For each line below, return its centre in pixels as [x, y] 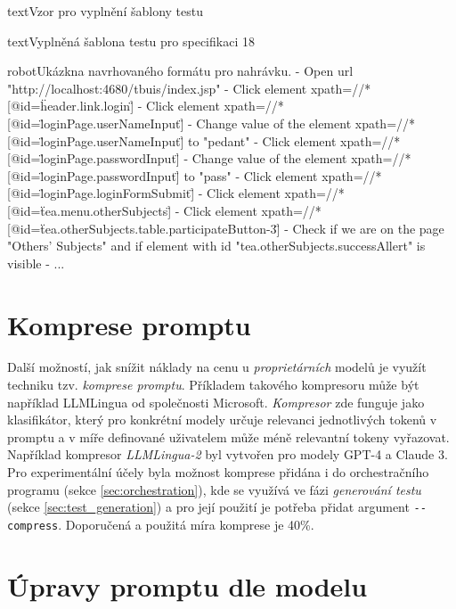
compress [33, 526]
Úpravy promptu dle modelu [187, 585]
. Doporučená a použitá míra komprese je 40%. [186, 524]
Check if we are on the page [368, 228]
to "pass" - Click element [251, 175]
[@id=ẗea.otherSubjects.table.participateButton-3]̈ [144, 228]
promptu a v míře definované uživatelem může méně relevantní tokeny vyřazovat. [228, 436]
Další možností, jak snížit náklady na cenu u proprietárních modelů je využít [217, 367]
